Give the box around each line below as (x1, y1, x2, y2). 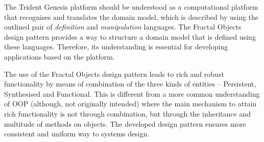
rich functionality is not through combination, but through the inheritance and (4, 108, 251, 119)
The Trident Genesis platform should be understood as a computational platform (4, 2, 258, 12)
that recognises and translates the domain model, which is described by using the (4, 11, 259, 22)
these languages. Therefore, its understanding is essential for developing (4, 41, 228, 52)
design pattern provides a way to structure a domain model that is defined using (4, 31, 256, 42)
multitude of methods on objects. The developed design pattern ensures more (4, 118, 246, 129)
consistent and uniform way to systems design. (4, 128, 150, 139)
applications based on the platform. (4, 51, 115, 62)
